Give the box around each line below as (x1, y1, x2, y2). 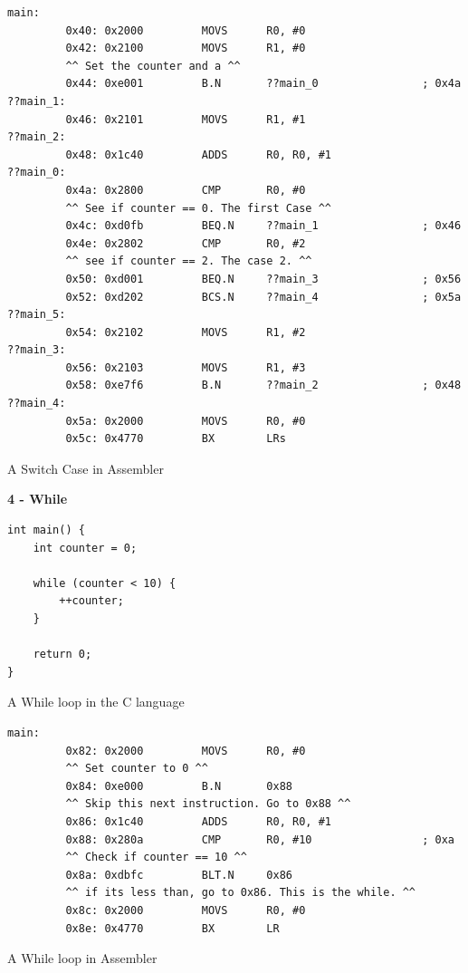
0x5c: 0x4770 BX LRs (65, 432, 286, 446)
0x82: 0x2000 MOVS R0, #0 (65, 744, 306, 757)
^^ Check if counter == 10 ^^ (65, 851, 247, 864)
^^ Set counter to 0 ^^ (65, 762, 208, 776)
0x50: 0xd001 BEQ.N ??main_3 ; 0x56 (65, 272, 462, 285)
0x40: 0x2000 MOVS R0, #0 (65, 24, 306, 37)
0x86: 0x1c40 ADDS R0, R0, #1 (65, 814, 331, 828)
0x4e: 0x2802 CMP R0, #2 (65, 236, 306, 250)
